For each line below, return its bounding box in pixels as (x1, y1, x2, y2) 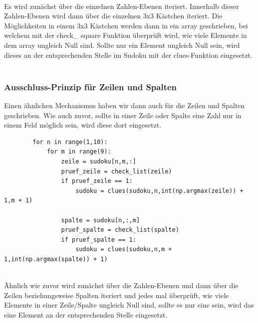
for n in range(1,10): (32, 138, 108, 146)
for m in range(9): (46, 148, 111, 156)
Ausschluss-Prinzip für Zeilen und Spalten (4, 80, 177, 93)
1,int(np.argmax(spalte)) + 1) (4, 255, 108, 263)
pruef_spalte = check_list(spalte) (61, 226, 179, 234)
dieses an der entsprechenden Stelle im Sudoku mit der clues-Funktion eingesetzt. (4, 49, 253, 60)
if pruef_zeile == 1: (61, 177, 133, 185)
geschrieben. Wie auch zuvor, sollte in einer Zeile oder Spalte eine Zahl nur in (4, 110, 242, 120)
